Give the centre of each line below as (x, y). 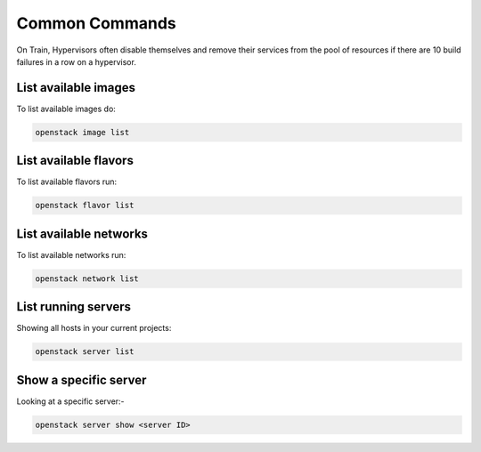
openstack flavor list (85, 206)
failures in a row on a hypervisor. (77, 61)
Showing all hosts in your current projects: (94, 328)
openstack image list (82, 132)
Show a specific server (82, 379)
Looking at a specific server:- (70, 401)
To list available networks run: (71, 254)
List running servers (73, 307)
